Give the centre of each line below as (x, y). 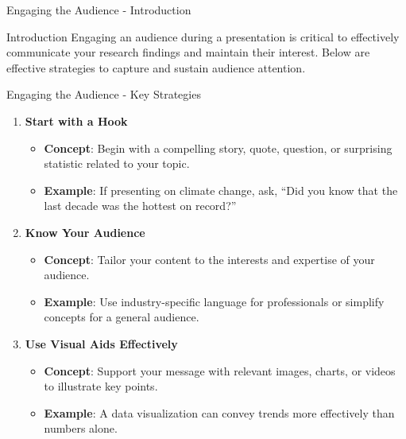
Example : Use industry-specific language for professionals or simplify (214, 301)
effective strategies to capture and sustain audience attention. (156, 67)
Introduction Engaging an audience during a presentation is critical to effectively (203, 36)
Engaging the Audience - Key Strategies (104, 94)
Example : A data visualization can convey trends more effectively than (219, 412)
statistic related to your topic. (117, 163)
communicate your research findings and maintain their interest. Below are (188, 52)
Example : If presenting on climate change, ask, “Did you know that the (221, 190)
